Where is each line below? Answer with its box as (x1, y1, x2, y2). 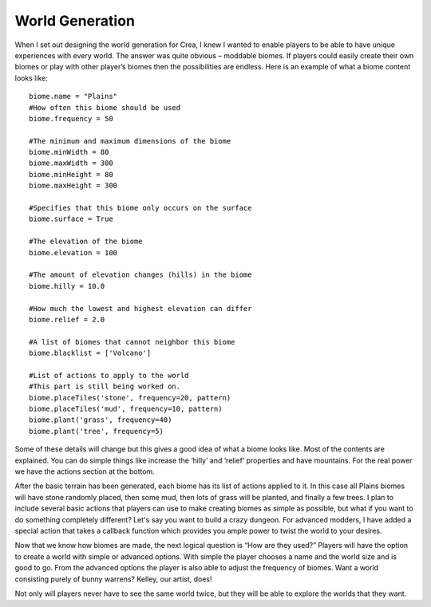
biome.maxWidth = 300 (29, 159, 113, 168)
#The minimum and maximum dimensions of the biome (29, 136, 231, 145)
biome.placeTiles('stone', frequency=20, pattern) (29, 393, 231, 402)
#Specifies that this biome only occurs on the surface (29, 203, 252, 213)
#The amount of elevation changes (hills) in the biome (29, 270, 252, 279)
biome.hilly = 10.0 (29, 282, 105, 290)
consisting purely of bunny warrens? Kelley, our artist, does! (14, 574, 212, 584)
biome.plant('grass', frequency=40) (29, 416, 172, 424)
